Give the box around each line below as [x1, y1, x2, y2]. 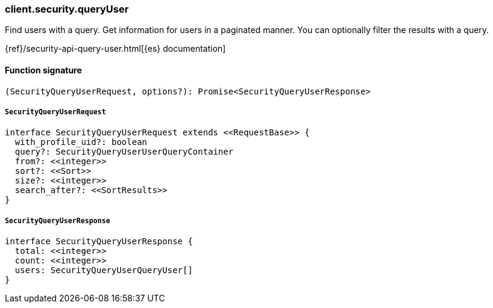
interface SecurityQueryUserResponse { [5, 236, 193, 247]
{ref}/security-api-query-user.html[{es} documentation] [5, 43, 226, 54]
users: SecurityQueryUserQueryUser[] [14, 265, 193, 276]
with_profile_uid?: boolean [14, 137, 148, 147]
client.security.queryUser [5, 3, 129, 15]
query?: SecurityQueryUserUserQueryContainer [14, 147, 234, 157]
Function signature [5, 64, 82, 75]
